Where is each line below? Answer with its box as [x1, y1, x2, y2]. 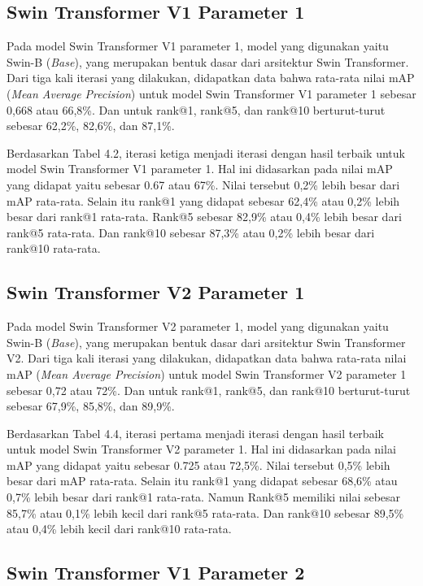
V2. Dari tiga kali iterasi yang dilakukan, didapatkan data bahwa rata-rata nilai [7, 349, 407, 367]
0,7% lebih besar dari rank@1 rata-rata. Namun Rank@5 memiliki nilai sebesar [7, 488, 401, 506]
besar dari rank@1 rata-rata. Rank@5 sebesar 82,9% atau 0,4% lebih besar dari [7, 208, 402, 225]
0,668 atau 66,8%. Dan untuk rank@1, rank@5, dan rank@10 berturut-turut [7, 101, 386, 118]
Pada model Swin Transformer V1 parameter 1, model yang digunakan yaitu [7, 37, 389, 54]
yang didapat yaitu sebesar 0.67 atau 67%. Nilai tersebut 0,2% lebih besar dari [7, 176, 400, 193]
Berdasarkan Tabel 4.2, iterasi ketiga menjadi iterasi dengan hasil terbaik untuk [7, 144, 405, 161]
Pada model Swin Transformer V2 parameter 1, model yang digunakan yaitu [7, 318, 389, 335]
